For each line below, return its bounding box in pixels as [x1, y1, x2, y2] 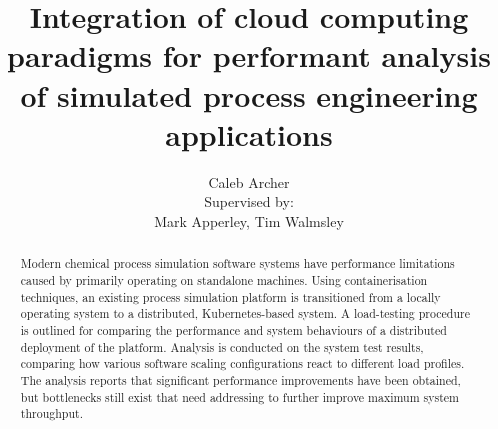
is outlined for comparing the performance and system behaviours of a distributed [20, 321, 447, 338]
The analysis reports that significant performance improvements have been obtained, [20, 371, 461, 388]
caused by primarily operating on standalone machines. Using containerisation [20, 271, 428, 288]
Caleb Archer [208, 171, 290, 192]
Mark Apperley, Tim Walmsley [154, 210, 344, 231]
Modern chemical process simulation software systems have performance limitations [20, 255, 455, 272]
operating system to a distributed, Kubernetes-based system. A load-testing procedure [20, 305, 471, 322]
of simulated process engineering [20, 74, 478, 115]
